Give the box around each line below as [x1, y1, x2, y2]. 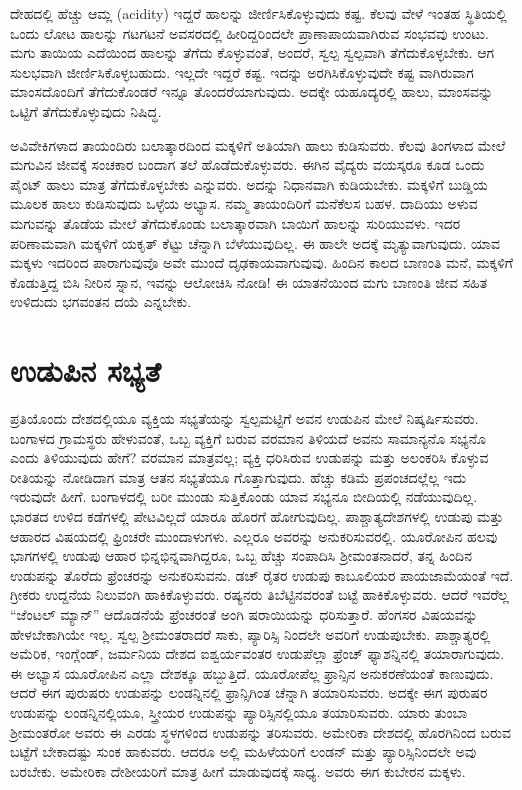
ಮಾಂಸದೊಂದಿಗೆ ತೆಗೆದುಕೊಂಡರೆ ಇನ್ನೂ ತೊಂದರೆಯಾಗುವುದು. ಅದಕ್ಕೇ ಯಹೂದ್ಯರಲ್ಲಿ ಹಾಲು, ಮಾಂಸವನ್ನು [10, 81, 494, 102]
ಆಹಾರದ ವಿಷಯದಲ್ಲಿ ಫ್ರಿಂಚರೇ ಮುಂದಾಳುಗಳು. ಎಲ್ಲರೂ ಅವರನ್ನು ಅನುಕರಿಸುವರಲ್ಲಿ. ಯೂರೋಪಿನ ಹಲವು [10, 525, 498, 546]
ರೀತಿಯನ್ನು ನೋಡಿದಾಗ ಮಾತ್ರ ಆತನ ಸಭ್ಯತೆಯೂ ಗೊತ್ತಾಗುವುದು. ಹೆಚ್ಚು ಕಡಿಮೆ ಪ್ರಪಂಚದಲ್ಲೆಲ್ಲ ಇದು [10, 466, 467, 487]
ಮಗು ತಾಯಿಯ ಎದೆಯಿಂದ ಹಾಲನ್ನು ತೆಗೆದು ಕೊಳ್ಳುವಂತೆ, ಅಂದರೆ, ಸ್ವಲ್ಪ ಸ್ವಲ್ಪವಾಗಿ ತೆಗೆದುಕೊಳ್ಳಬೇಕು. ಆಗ [10, 42, 495, 63]
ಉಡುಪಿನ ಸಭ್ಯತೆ [10, 350, 161, 391]
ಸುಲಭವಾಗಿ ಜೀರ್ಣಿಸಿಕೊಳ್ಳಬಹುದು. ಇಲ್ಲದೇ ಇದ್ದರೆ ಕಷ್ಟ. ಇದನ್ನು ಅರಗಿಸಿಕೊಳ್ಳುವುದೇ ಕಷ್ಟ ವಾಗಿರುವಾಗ [10, 61, 474, 82]
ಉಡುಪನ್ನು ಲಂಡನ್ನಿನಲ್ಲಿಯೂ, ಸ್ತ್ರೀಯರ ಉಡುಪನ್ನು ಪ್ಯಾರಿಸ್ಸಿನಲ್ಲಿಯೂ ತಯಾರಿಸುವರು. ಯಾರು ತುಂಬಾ [10, 701, 468, 722]
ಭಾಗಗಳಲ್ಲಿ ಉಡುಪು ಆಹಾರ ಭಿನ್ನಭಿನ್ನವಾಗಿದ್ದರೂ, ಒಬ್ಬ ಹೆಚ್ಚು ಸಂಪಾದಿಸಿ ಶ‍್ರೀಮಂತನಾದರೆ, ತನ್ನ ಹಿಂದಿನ [10, 545, 472, 566]
